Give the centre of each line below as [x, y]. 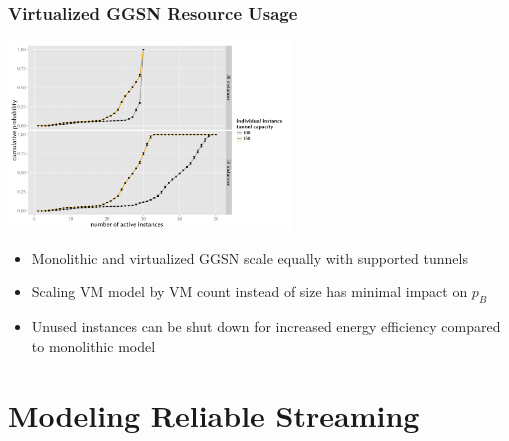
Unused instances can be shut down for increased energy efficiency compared [266, 326]
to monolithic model [93, 345]
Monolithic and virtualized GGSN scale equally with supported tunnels [249, 257]
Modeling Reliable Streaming [214, 414]
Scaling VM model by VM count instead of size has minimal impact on [249, 291]
